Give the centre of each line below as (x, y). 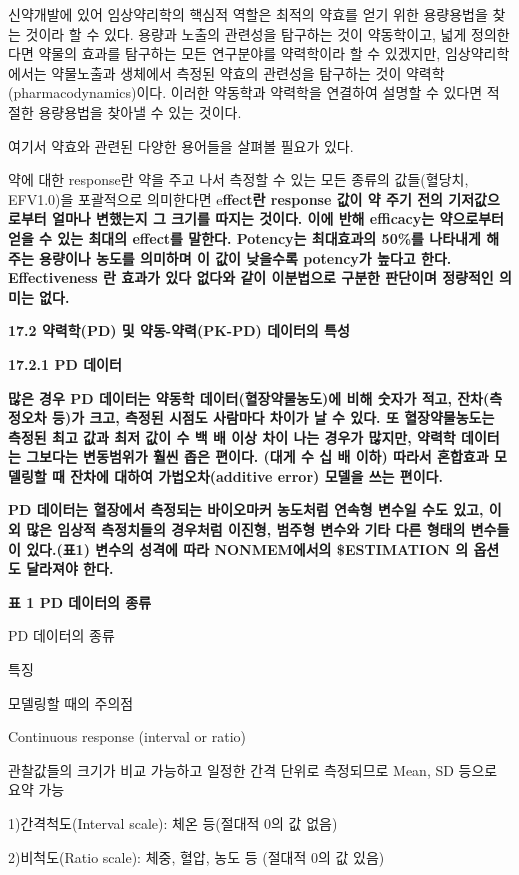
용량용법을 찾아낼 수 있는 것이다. (140, 111)
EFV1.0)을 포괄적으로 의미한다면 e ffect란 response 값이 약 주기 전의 (225, 198)
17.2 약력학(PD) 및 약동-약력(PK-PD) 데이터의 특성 (179, 330)
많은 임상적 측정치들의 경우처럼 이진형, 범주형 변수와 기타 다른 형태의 (246, 529)
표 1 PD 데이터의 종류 (80, 601)
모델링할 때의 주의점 (71, 702)
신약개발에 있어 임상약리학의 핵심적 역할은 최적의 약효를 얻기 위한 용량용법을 (248, 14)
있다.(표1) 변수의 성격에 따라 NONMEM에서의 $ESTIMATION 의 (247, 548)
